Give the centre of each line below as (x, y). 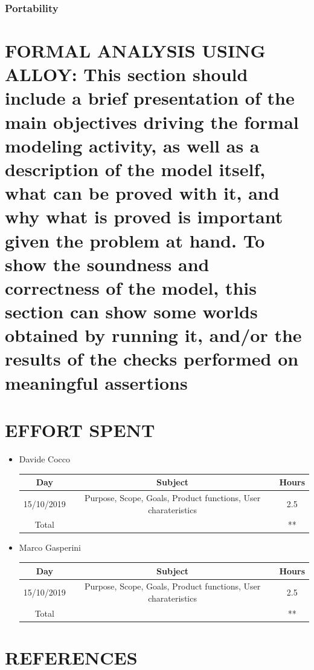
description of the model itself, (135, 169)
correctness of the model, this (131, 287)
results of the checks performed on (152, 359)
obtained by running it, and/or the (153, 335)
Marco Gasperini (50, 547)
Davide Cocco (44, 458)
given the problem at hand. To (135, 240)
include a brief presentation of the (150, 98)
